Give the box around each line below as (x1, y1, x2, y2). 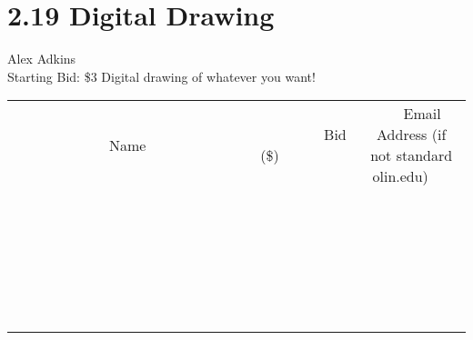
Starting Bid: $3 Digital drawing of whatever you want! (7, 66, 316, 85)
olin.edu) (372, 165, 428, 187)
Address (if (377, 124, 447, 145)
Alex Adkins (7, 49, 76, 68)
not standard (370, 145, 453, 166)
